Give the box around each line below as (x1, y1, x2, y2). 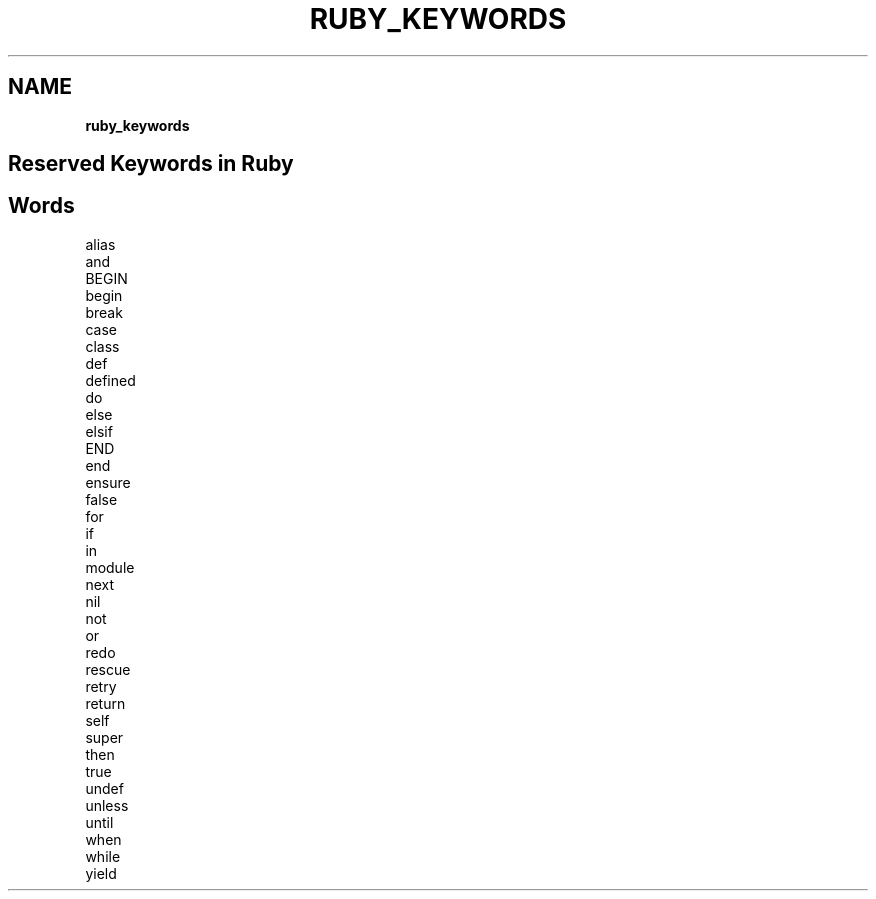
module (85, 558, 135, 576)
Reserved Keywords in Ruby (8, 151, 294, 177)
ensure (85, 473, 131, 491)
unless (85, 796, 129, 814)
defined (85, 371, 136, 389)
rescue (85, 660, 131, 678)
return (85, 694, 126, 712)
